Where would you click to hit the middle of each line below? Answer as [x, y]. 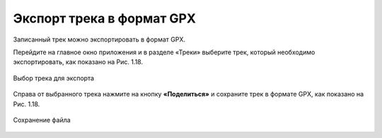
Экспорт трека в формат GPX [104, 18]
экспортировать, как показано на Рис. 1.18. [78, 62]
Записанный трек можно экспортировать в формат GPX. [99, 39]
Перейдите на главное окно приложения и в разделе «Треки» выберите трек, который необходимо [164, 52]
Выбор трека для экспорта [54, 78]
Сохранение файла [42, 120]
